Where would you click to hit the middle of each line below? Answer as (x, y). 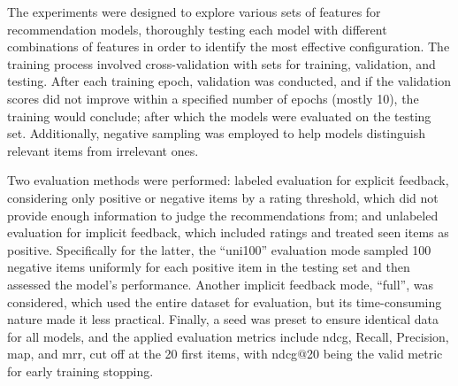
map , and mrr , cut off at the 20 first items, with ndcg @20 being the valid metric (225, 354)
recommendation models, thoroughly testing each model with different (197, 29)
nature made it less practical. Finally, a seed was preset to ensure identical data (223, 319)
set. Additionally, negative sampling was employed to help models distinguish (216, 133)
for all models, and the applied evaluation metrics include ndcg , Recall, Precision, (228, 336)
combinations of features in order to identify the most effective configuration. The (229, 46)
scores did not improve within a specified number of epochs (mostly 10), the (213, 98)
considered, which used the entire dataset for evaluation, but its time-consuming (225, 301)
